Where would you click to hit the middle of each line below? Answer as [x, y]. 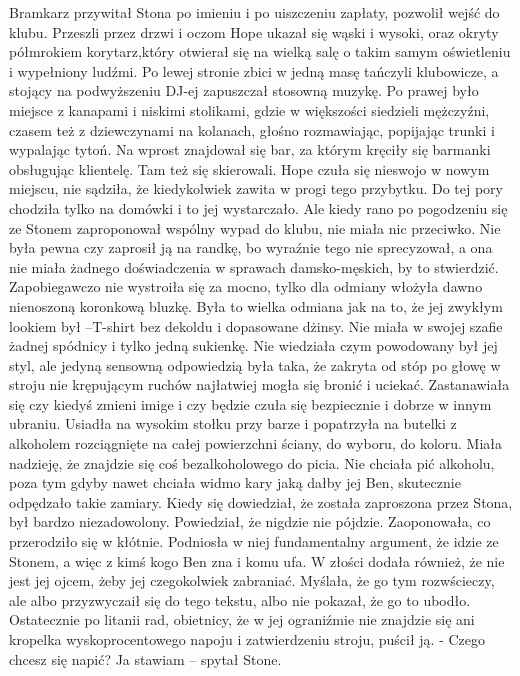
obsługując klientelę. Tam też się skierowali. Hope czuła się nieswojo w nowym [249, 168]
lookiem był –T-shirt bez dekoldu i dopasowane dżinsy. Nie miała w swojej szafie [256, 325]
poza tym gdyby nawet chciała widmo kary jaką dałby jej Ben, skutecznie [235, 482]
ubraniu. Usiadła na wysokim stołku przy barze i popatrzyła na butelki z [233, 423]
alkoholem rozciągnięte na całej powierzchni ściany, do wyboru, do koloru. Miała [256, 443]
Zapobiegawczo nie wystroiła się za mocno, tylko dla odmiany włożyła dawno [246, 286]
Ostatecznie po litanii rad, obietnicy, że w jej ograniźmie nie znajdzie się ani [242, 619]
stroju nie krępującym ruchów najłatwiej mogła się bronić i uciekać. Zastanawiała [259, 384]
